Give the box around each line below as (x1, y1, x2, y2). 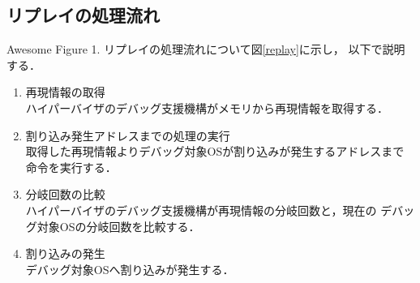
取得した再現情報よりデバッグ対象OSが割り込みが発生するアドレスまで (25, 143, 405, 160)
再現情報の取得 (25, 84, 105, 101)
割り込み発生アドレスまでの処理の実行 (25, 126, 230, 144)
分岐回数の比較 (25, 186, 105, 203)
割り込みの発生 (25, 245, 105, 262)
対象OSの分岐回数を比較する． (36, 217, 200, 234)
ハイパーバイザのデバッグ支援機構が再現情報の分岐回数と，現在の (25, 201, 377, 218)
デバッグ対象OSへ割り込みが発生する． (25, 260, 234, 277)
